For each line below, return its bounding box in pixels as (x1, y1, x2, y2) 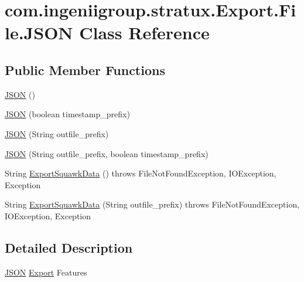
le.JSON (5, 21, 73, 45)
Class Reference (79, 21, 210, 45)
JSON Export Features (5, 266, 87, 278)
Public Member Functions (5, 60, 165, 79)
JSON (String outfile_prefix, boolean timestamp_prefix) (5, 147, 209, 159)
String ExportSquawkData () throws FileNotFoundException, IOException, (5, 167, 276, 179)
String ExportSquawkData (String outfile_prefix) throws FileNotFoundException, (5, 198, 300, 210)
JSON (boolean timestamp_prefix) (5, 108, 130, 120)
